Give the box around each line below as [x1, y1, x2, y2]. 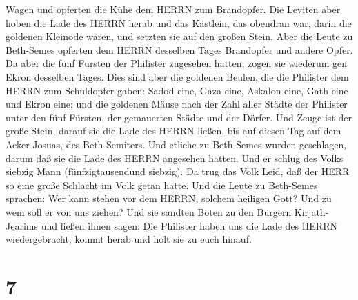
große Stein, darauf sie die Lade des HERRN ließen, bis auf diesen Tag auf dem [6, 123, 341, 138]
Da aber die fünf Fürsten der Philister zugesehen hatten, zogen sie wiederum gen [6, 56, 348, 70]
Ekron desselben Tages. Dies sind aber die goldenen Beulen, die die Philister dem [6, 69, 349, 83]
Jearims [6, 218, 38, 232]
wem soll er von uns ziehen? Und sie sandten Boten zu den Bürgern [6, 204, 292, 219]
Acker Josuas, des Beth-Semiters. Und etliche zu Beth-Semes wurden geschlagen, [6, 137, 347, 151]
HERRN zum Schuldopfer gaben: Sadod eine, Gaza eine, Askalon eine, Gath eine [6, 83, 348, 97]
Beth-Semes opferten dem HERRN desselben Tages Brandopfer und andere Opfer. [6, 42, 353, 57]
